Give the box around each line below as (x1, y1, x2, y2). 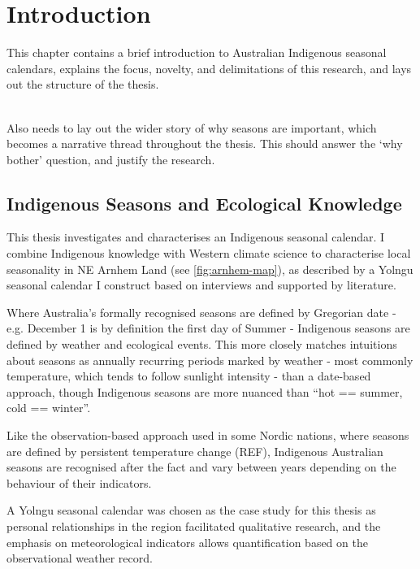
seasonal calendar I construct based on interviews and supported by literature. (6, 276, 396, 293)
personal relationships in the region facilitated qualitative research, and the (6, 517, 381, 534)
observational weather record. (6, 549, 153, 567)
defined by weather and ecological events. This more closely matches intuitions (6, 336, 397, 353)
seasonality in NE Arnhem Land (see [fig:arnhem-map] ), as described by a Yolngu (6, 260, 414, 277)
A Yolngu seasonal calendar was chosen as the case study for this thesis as (6, 502, 376, 519)
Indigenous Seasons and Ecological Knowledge (6, 190, 402, 215)
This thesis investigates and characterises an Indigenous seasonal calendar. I (6, 228, 385, 245)
